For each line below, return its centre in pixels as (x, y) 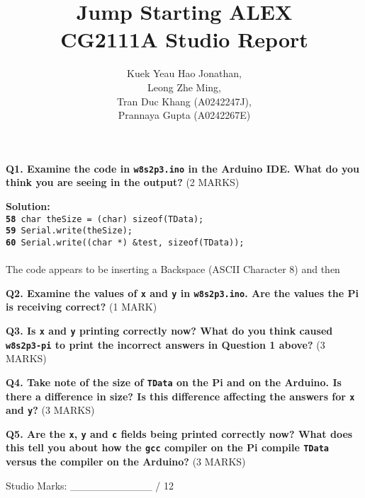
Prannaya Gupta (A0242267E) (184, 115)
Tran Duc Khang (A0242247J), (184, 101)
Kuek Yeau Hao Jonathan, (184, 73)
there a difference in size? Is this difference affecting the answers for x (180, 396)
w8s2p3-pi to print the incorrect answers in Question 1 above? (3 (165, 344)
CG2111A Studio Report (184, 39)
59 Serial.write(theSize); (69, 231)
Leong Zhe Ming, (184, 87)
